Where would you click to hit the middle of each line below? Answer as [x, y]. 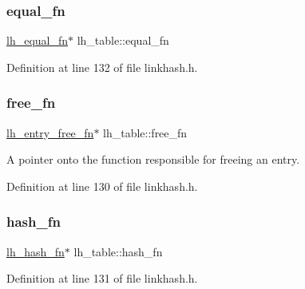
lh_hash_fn [36, 251]
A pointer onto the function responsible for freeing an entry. [153, 159]
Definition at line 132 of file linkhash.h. [102, 67]
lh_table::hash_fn [118, 251]
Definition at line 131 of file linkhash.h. [102, 278]
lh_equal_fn [38, 40]
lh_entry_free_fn [50, 132]
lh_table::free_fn [145, 132]
